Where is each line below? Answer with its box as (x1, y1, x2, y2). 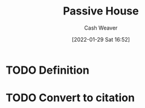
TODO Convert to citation (5, 91, 135, 105)
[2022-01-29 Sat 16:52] (71, 36, 130, 43)
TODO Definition (5, 63, 90, 77)
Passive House (62, 4, 140, 18)
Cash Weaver (84, 24, 118, 31)
